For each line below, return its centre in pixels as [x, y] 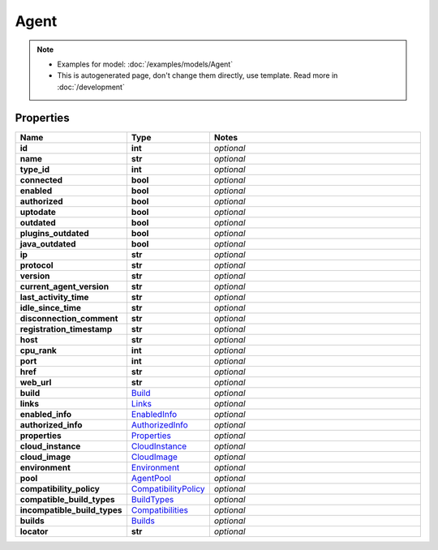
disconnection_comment [69, 318]
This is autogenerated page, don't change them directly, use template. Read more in [198, 75]
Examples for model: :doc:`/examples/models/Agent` [145, 64]
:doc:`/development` [91, 87]
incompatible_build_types [71, 509]
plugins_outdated [54, 233]
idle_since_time [50, 307]
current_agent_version [64, 286]
